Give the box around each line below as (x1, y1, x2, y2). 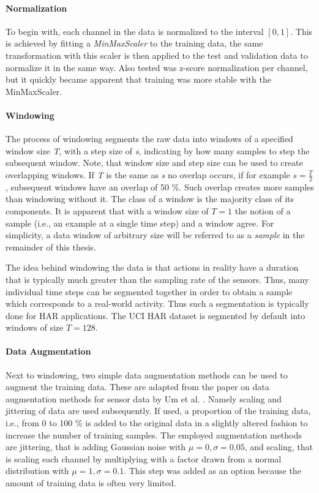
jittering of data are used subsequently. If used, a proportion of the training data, (6, 404, 311, 417)
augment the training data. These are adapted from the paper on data (6, 380, 269, 393)
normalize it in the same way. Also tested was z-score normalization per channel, (6, 61, 308, 73)
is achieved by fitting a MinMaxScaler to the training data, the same (6, 37, 263, 50)
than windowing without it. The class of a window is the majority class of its (6, 192, 295, 205)
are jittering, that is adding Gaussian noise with (6, 440, 186, 453)
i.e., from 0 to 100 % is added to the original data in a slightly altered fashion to (6, 416, 308, 429)
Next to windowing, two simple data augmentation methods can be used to (6, 368, 288, 381)
